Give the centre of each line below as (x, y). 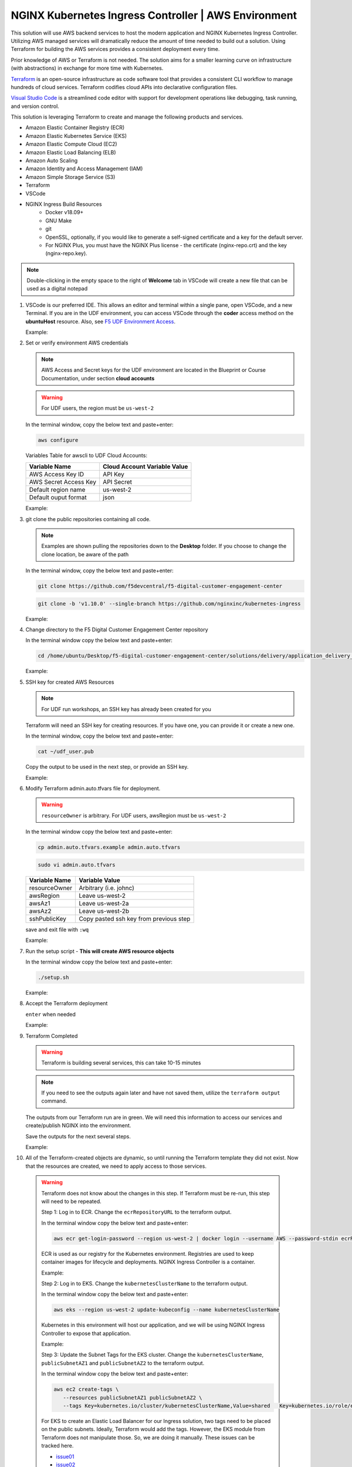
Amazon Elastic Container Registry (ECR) (75, 128)
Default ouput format (58, 498)
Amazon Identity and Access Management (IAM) (84, 169)
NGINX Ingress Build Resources (64, 204)
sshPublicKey (48, 918)
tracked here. (57, 1446)
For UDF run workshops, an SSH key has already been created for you (126, 709)
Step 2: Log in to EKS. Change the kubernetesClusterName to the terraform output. (145, 1283)
